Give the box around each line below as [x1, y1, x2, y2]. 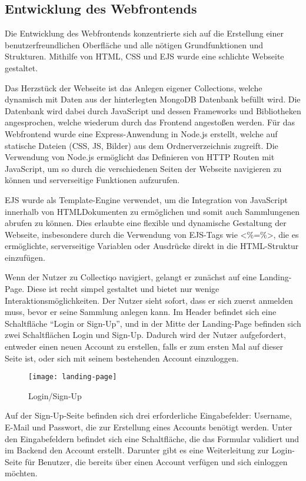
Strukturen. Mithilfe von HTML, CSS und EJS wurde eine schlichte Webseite [5, 50, 284, 62]
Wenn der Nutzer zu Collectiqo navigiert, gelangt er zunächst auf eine [5, 271, 257, 283]
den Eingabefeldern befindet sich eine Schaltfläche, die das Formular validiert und [5, 432, 300, 444]
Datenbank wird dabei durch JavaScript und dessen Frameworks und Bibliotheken [5, 104, 301, 117]
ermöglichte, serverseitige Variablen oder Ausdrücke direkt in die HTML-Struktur [5, 240, 299, 252]
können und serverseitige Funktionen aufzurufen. [5, 174, 180, 186]
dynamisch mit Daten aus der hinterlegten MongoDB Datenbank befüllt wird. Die [5, 93, 301, 105]
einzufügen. [5, 251, 45, 263]
